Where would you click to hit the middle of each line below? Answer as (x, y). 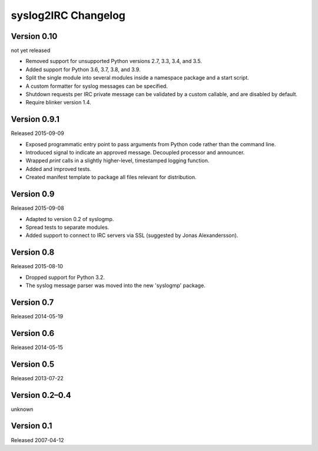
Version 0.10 (34, 36)
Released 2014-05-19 (37, 316)
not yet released (31, 51)
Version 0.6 (33, 333)
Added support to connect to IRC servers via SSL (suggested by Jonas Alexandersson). (132, 235)
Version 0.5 (33, 364)
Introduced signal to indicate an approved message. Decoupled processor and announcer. (135, 153)
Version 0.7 (32, 302)
